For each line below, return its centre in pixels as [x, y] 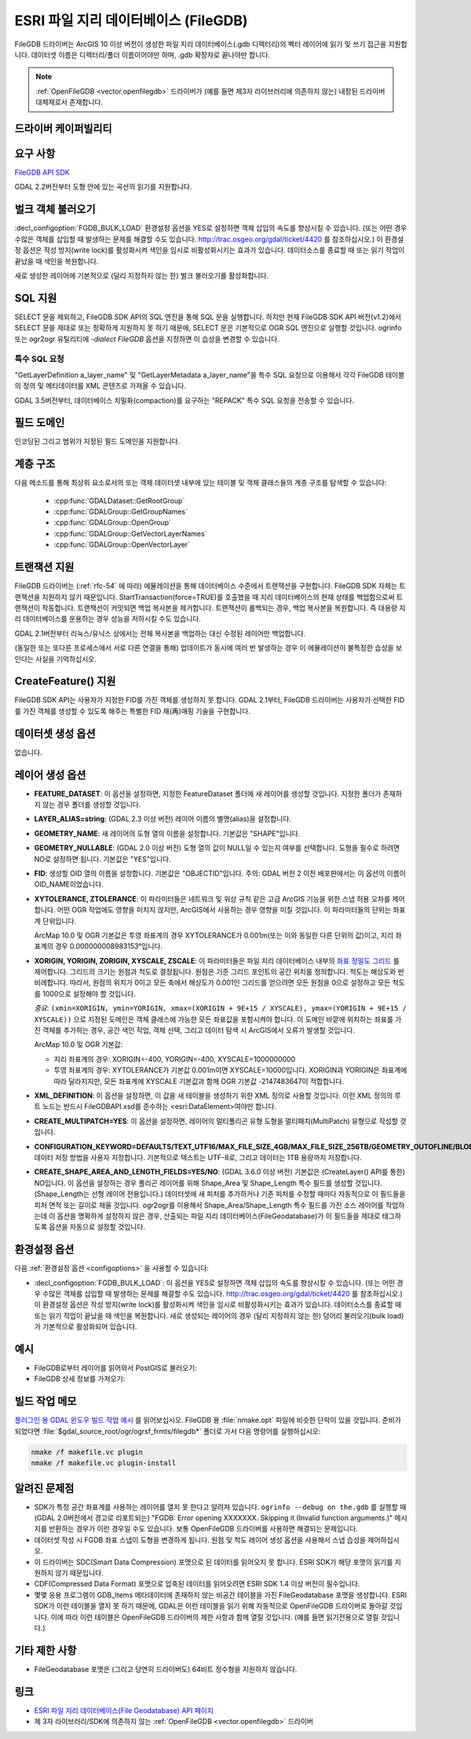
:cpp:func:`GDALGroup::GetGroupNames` [121, 512]
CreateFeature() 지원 [65, 682]
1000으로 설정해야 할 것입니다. [89, 993]
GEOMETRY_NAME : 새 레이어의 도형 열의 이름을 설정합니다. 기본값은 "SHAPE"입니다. [167, 833]
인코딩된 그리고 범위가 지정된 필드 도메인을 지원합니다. [97, 441]
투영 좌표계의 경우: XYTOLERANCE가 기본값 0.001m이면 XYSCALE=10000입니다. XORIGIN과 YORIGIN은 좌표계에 [230, 1070]
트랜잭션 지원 [44, 567]
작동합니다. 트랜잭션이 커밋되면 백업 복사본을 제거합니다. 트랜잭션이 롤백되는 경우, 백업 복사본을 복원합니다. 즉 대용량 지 [224, 608]
